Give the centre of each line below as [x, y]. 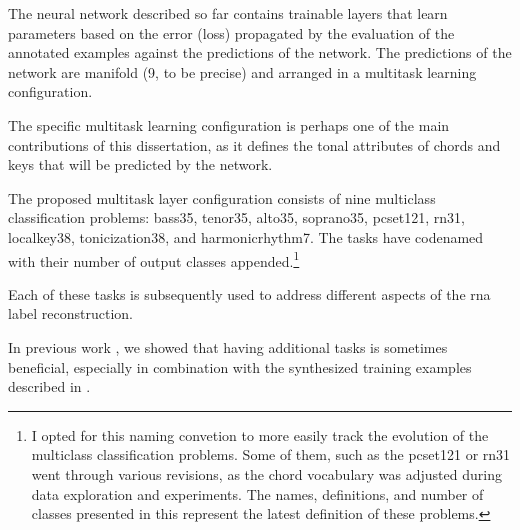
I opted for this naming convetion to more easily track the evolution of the [260, 434]
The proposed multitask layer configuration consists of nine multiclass [222, 197]
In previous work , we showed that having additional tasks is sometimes [228, 346]
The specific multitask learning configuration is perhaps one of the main [229, 124]
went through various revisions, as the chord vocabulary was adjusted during [266, 473]
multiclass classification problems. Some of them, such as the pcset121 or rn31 [271, 454]
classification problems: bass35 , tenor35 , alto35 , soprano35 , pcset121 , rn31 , [236, 217]
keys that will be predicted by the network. [140, 164]
